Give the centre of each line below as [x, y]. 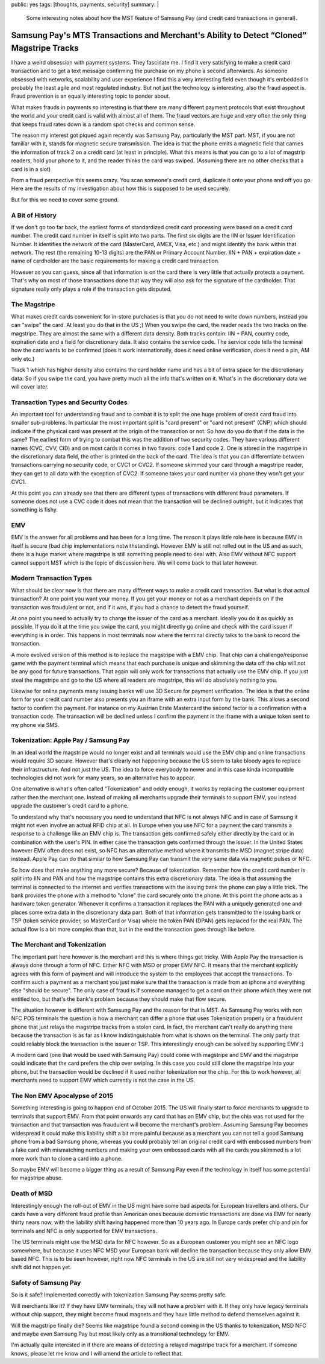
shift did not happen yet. [41, 1267]
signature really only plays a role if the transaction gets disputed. [91, 289]
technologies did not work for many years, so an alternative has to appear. [103, 778]
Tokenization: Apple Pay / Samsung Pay [70, 740]
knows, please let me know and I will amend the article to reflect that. [97, 1353]
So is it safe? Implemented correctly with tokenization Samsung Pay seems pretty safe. [119, 1295]
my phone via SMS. [35, 725]
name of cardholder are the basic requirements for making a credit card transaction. [115, 261]
